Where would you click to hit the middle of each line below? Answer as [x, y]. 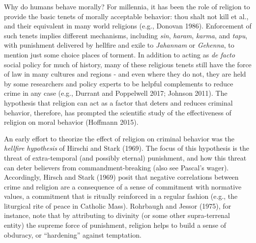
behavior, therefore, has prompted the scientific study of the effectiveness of [118, 112]
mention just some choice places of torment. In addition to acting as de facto [120, 54]
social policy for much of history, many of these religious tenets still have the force [128, 64]
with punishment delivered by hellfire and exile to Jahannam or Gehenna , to [119, 45]
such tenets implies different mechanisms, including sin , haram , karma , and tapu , [126, 35]
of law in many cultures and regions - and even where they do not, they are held [125, 74]
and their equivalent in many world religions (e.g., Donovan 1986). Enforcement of [128, 26]
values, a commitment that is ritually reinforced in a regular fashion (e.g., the [121, 196]
